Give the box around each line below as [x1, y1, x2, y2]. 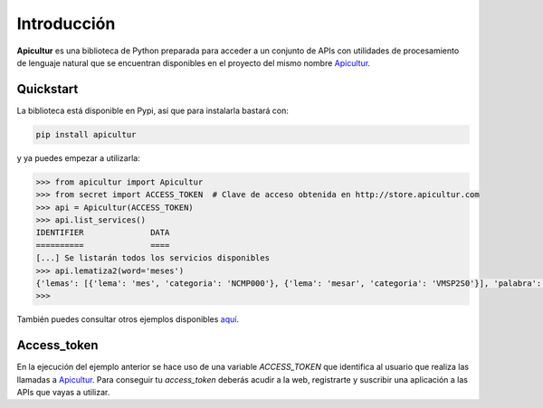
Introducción [16, 14, 116, 33]
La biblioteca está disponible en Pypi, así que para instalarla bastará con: [16, 105, 290, 116]
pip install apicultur [35, 129, 137, 139]
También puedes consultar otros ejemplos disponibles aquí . [16, 314, 240, 325]
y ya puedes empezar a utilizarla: [16, 152, 140, 163]
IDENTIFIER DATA [35, 227, 170, 238]
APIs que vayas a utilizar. [16, 386, 110, 397]
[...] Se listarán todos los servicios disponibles [35, 253, 271, 263]
